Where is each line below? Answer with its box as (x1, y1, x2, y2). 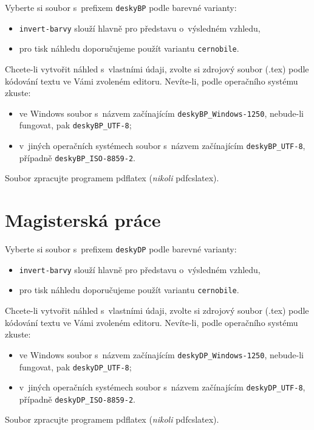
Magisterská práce (5, 207, 161, 232)
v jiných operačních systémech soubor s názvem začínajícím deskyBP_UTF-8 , (19, 139, 305, 152)
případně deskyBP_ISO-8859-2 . (19, 151, 135, 164)
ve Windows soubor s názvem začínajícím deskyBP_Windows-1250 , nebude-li (19, 106, 304, 119)
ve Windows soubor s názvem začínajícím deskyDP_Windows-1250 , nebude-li (19, 348, 304, 361)
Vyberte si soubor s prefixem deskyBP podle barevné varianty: (5, 1, 237, 13)
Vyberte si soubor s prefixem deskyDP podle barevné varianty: (5, 243, 237, 255)
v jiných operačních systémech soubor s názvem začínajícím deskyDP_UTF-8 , (19, 381, 305, 394)
